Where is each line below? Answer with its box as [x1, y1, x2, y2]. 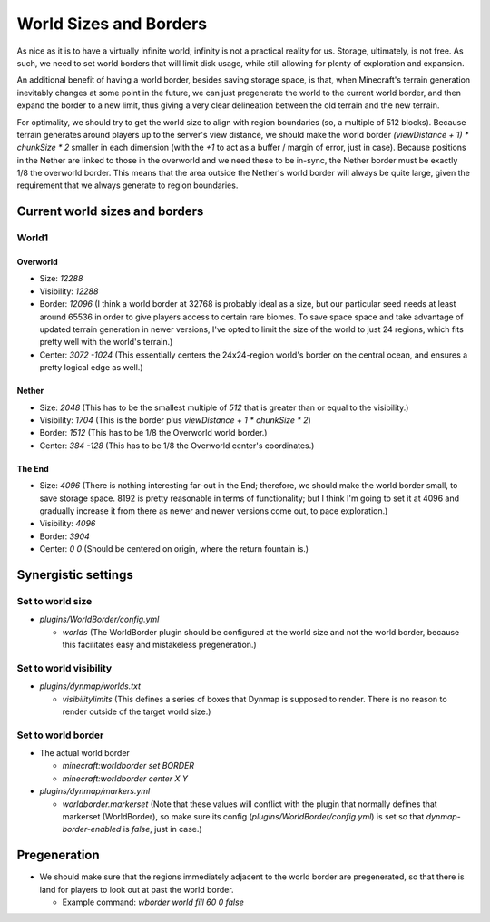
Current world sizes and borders [16, 204, 204, 220]
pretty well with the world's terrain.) [39, 337, 173, 348]
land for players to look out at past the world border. [39, 884, 235, 895]
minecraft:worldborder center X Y [62, 772, 189, 784]
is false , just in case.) [122, 824, 203, 835]
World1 [16, 231, 49, 244]
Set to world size [16, 594, 93, 607]
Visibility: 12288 [39, 286, 99, 297]
